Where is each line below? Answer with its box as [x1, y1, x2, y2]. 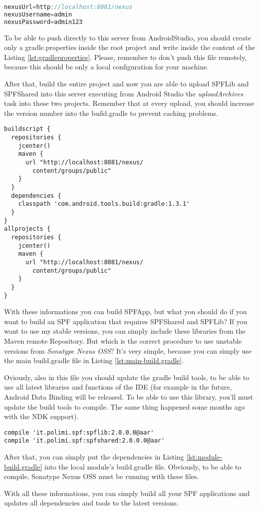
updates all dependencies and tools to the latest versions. [4, 498, 179, 508]
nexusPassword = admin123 [4, 18, 83, 25]
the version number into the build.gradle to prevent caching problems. [4, 107, 218, 118]
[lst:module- [186, 452, 223, 462]
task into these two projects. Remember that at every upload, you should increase [4, 98, 255, 108]
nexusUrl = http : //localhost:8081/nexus [4, 3, 133, 10]
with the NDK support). [4, 411, 79, 422]
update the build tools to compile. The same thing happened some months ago [4, 401, 245, 412]
